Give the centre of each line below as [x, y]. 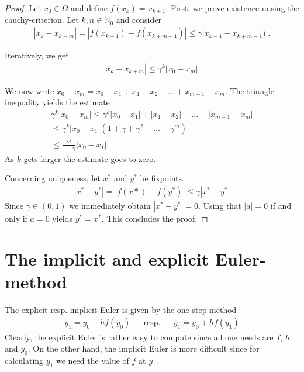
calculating [24, 360]
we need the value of [93, 360]
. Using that [220, 205]
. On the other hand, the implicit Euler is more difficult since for [144, 348]
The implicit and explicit [107, 258]
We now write [30, 90]
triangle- [262, 90]
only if [16, 218]
